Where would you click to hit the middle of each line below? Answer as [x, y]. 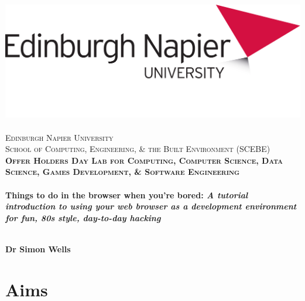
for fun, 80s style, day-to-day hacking [83, 217]
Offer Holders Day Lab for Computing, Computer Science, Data [144, 160]
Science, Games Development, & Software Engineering [123, 172]
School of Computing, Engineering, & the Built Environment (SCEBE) [138, 149]
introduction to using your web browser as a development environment [151, 206]
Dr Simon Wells [38, 248]
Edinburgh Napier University [59, 137]
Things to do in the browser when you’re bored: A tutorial [127, 195]
